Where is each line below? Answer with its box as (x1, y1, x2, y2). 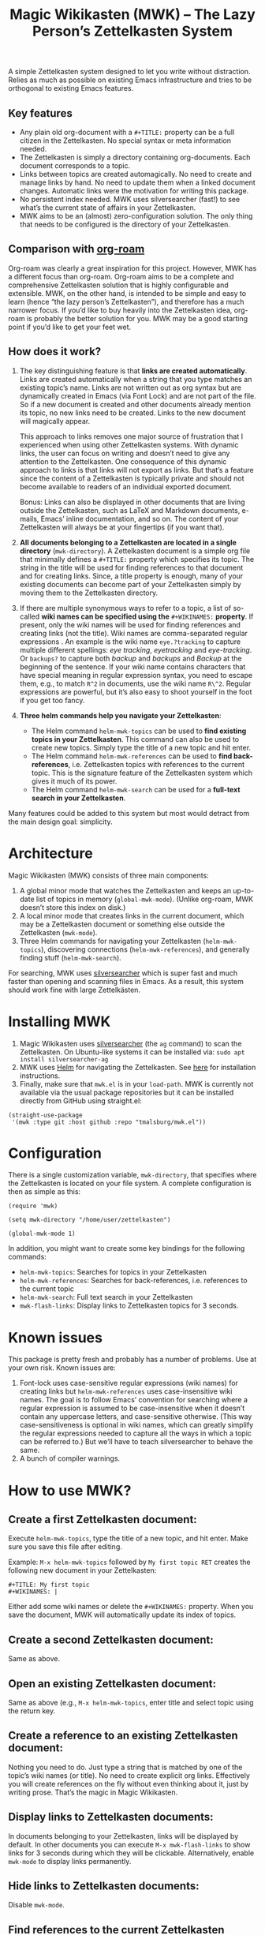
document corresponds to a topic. (19, 161, 131, 170)
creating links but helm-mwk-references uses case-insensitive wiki (19, 1387, 233, 1396)
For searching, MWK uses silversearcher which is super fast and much (8, 968, 238, 978)
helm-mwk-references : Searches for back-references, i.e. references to (19, 1276, 248, 1286)
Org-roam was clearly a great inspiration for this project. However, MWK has (8, 263, 257, 273)
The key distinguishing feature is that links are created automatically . (19, 365, 248, 376)
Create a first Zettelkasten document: (8, 1513, 197, 1526)
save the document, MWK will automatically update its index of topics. (8, 1610, 237, 1619)
